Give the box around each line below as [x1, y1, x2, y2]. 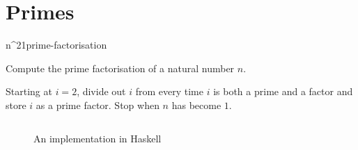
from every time [135, 84, 203, 99]
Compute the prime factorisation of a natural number [6, 60, 235, 75]
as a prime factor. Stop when [36, 97, 159, 112]
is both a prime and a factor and [213, 84, 353, 99]
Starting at [6, 84, 52, 99]
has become [171, 97, 221, 112]
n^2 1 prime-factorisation [6, 37, 107, 52]
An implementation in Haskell [33, 131, 162, 145]
